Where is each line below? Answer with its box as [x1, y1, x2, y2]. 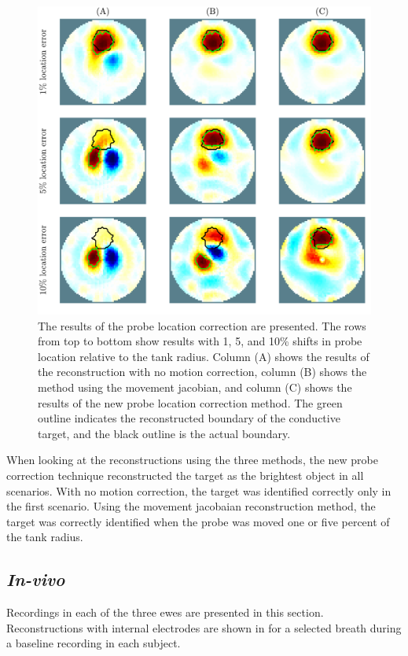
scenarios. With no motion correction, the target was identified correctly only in [6, 482, 391, 499]
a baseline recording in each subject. [6, 635, 181, 651]
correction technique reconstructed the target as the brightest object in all [6, 467, 364, 484]
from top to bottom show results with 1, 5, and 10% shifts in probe [38, 333, 362, 349]
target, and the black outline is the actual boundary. [38, 425, 291, 441]
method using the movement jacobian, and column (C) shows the [38, 379, 352, 396]
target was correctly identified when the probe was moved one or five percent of [6, 513, 390, 529]
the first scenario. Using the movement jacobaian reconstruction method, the [6, 498, 376, 514]
